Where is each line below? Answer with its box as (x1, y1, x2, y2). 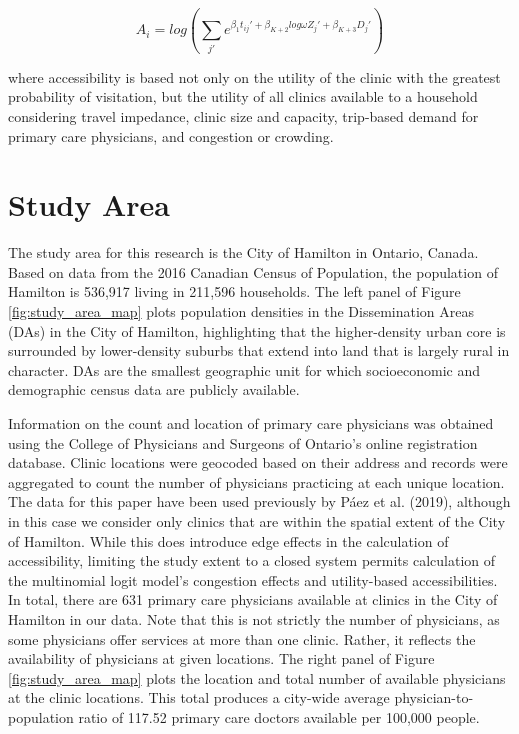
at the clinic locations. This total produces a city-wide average (8, 687, 390, 708)
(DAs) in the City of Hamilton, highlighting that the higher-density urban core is (8, 320, 506, 341)
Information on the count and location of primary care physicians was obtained (8, 412, 494, 433)
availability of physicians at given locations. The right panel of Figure (8, 648, 435, 669)
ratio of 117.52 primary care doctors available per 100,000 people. (78, 706, 480, 727)
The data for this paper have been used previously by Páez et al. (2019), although (8, 491, 511, 512)
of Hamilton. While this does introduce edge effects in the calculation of (8, 530, 449, 551)
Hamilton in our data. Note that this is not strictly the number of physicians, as (8, 608, 500, 629)
